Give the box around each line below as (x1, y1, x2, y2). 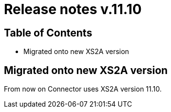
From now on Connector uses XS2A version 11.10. (4, 85, 162, 93)
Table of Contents (4, 26, 93, 39)
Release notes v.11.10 (4, 1, 142, 18)
